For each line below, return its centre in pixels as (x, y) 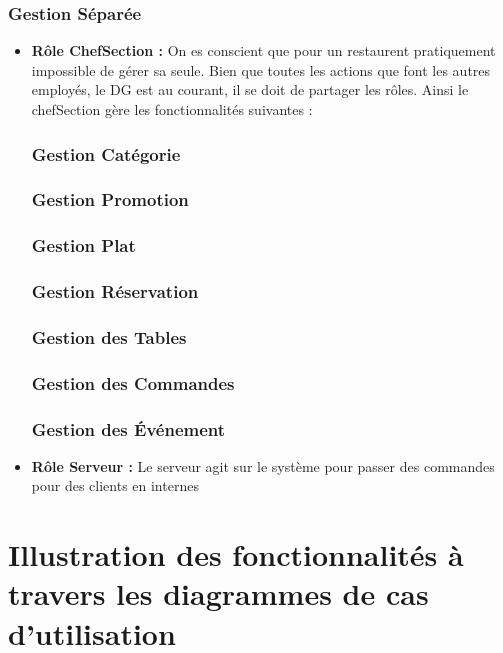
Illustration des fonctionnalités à (236, 554)
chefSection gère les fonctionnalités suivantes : (172, 109)
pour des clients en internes (115, 485)
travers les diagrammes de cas (218, 593)
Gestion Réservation (115, 291)
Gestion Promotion (110, 199)
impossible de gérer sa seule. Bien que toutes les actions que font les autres (261, 69)
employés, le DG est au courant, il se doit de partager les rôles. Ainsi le (250, 89)
